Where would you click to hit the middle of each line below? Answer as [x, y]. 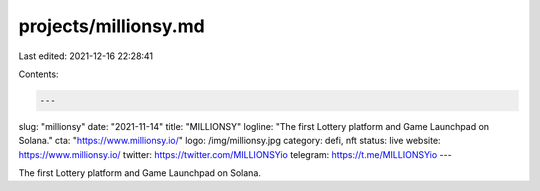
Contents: [38, 74]
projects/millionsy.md [111, 26]
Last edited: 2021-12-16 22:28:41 [86, 56]
